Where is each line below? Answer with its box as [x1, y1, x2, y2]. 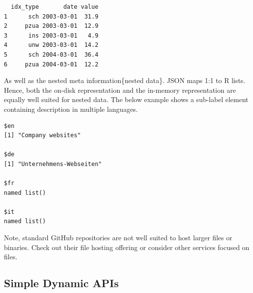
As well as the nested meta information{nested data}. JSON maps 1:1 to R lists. [4, 75, 246, 85]
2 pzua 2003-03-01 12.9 [4, 22, 99, 30]
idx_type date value [11, 3, 99, 10]
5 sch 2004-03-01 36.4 [4, 51, 99, 58]
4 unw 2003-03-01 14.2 [4, 42, 99, 49]
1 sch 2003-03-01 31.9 [4, 13, 99, 20]
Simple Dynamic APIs [4, 275, 119, 291]
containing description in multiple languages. [4, 104, 138, 114]
